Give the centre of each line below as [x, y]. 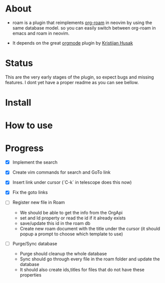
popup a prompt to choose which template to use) [71, 234]
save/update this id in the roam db [55, 223]
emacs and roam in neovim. [41, 33]
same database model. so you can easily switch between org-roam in [84, 28]
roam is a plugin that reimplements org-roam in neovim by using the [82, 23]
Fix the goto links [30, 192]
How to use [29, 125]
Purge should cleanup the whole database [63, 253]
